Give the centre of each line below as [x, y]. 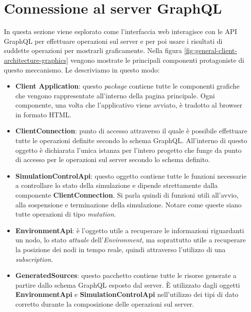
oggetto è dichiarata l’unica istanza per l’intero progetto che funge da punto [128, 150]
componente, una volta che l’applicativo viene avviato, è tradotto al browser [129, 105]
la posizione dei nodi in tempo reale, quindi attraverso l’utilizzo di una [120, 249]
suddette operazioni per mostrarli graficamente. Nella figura [93, 50]
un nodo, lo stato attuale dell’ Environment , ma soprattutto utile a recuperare [131, 240]
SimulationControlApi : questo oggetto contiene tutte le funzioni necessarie [131, 175]
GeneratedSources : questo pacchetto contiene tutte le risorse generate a [126, 275]
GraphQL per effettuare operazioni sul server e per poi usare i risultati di [113, 41]
